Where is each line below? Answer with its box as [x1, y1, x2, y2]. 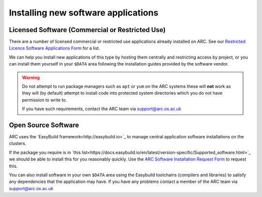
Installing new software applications [9, 7, 159, 18]
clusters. [9, 141, 27, 147]
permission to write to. [22, 97, 67, 103]
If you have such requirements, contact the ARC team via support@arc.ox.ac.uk [22, 106, 181, 112]
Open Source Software [9, 121, 80, 129]
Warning [22, 74, 40, 80]
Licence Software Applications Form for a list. [9, 45, 100, 51]
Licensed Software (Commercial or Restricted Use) [9, 26, 166, 34]
